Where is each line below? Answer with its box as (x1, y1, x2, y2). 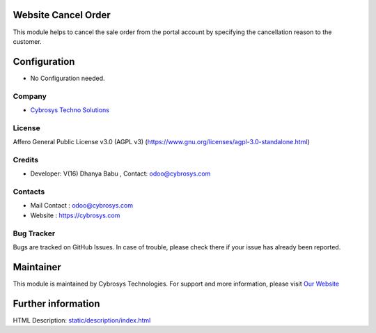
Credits (13, 155, 38, 164)
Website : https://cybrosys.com (30, 211, 120, 219)
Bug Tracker (13, 229, 56, 238)
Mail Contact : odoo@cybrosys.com (30, 201, 134, 210)
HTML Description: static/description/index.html (13, 316, 151, 324)
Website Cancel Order (13, 9, 111, 21)
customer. (13, 37, 42, 45)
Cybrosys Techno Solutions (30, 105, 109, 114)
